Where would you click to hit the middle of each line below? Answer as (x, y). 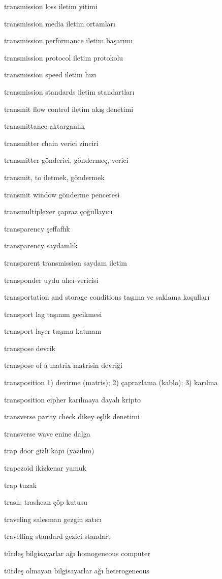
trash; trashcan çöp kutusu (46, 502)
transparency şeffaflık (37, 228)
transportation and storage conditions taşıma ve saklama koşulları (107, 297)
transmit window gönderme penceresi (62, 194)
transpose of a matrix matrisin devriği (63, 365)
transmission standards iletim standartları (69, 91)
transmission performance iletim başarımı (69, 40)
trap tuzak (21, 485)
